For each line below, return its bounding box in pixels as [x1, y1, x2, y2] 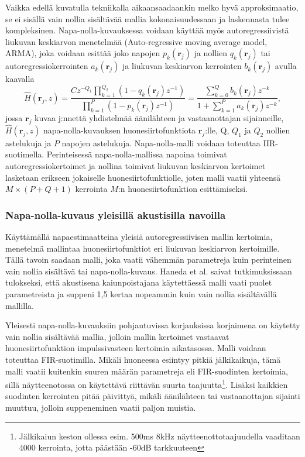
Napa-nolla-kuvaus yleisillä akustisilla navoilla [5, 207, 226, 222]
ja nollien [194, 47, 227, 59]
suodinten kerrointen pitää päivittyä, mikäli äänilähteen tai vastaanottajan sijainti [5, 390, 300, 402]
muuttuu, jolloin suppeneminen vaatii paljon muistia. [5, 401, 196, 414]
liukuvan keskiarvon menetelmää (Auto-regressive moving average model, [5, 35, 268, 47]
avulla [275, 60, 297, 72]
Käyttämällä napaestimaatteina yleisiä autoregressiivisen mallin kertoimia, [5, 231, 273, 243]
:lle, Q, [205, 123, 229, 136]
